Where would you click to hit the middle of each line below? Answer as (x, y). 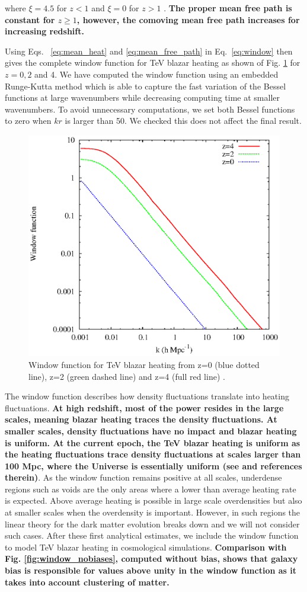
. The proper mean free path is (228, 8)
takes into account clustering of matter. (87, 582)
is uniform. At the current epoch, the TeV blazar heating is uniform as (153, 442)
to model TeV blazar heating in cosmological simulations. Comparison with (146, 547)
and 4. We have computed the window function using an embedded (156, 74)
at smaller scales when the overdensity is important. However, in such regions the (153, 512)
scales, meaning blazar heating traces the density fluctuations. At (141, 419)
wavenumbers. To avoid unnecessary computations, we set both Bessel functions (150, 109)
